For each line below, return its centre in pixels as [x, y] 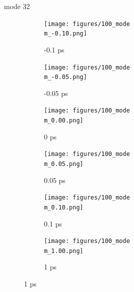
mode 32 [17, 6]
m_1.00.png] [64, 251]
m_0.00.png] [64, 121]
